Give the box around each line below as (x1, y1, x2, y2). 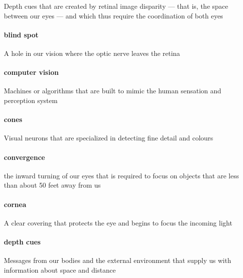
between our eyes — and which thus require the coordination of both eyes (4, 10, 223, 20)
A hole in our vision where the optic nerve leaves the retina (4, 48, 180, 58)
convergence (4, 152, 45, 162)
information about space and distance (4, 264, 116, 275)
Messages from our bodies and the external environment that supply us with (4, 255, 231, 265)
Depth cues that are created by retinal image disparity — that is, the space (4, 1, 228, 11)
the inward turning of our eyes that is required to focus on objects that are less (4, 170, 239, 180)
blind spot (4, 29, 39, 39)
